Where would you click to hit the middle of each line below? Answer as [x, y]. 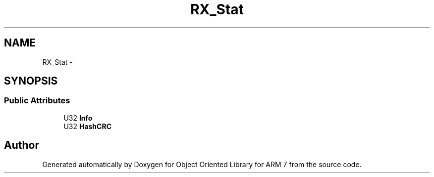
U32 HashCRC [87, 126]
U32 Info [78, 118]
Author [22, 145]
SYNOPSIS [31, 81]
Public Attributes [37, 101]
